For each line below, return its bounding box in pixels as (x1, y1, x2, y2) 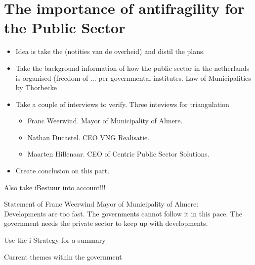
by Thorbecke (15, 82, 57, 93)
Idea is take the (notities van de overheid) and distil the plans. (15, 46, 205, 56)
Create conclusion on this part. (15, 165, 110, 176)
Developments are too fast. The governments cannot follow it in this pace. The (4, 208, 242, 218)
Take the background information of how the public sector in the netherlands (15, 62, 250, 73)
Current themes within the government (4, 251, 122, 262)
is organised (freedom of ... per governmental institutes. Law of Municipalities (15, 72, 251, 83)
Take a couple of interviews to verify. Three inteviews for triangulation (15, 99, 229, 109)
